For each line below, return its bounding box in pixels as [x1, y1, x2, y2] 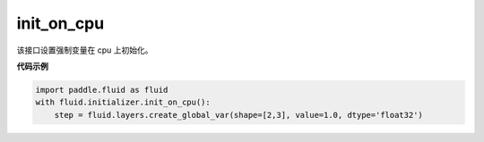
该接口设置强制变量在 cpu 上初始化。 [16, 45, 153, 55]
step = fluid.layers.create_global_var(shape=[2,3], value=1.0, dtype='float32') [54, 110, 423, 120]
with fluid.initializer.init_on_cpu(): [35, 97, 211, 107]
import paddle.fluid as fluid [35, 85, 169, 95]
